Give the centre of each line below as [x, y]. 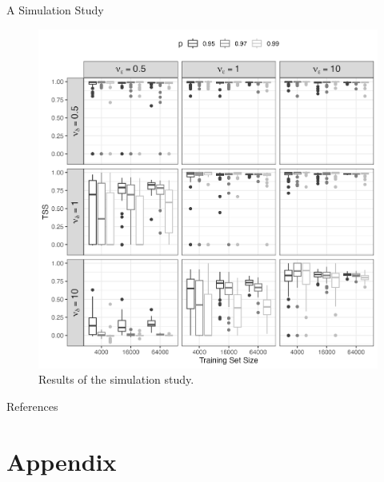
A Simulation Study [55, 10]
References [32, 406]
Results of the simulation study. [116, 379]
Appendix [62, 461]
